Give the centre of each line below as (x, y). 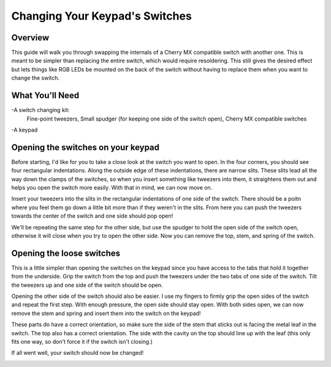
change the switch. (36, 78)
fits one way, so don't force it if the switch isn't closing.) (82, 341)
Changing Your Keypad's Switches (102, 16)
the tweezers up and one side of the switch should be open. (87, 285)
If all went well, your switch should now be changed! (78, 353)
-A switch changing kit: (40, 110)
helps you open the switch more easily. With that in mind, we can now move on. (112, 187)
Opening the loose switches (66, 253)
